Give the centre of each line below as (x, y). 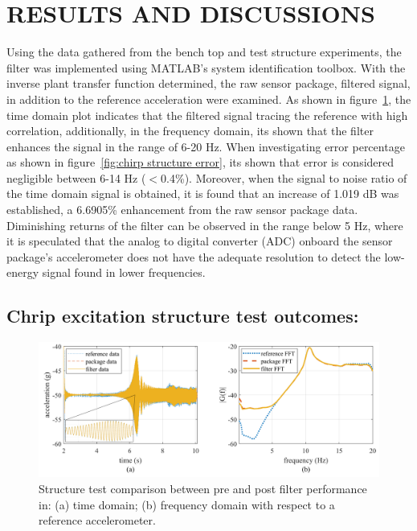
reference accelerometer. (97, 520)
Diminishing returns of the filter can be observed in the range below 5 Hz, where (205, 225)
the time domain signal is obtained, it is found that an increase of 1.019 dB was (203, 193)
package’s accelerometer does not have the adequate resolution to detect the (194, 256)
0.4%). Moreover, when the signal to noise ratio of (284, 177)
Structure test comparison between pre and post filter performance (203, 488)
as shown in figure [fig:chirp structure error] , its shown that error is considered (200, 162)
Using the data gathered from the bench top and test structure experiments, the (204, 52)
